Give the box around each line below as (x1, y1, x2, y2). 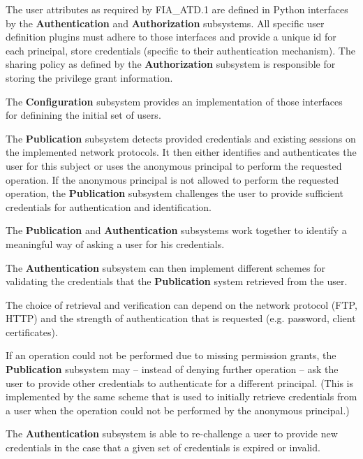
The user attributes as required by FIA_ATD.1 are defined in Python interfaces (6, 2, 348, 16)
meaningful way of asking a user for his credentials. (6, 236, 225, 251)
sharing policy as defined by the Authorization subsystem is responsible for (6, 57, 336, 71)
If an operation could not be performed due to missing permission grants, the (6, 348, 336, 363)
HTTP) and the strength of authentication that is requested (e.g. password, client (6, 311, 356, 326)
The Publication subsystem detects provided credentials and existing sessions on (6, 131, 356, 145)
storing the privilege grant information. (6, 70, 173, 85)
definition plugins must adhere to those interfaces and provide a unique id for (6, 29, 336, 44)
